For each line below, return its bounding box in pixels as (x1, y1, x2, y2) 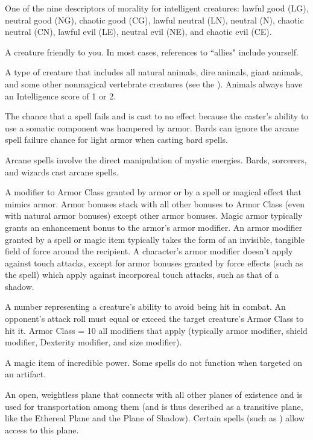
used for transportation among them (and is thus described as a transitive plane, (5, 400, 303, 412)
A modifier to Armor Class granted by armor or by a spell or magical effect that (5, 186, 302, 198)
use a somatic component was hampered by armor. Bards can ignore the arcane (5, 121, 299, 134)
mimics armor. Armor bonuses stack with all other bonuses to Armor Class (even (5, 197, 305, 210)
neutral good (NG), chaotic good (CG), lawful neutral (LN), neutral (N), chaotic (5, 13, 304, 26)
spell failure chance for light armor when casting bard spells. (5, 133, 228, 146)
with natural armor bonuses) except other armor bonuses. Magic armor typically (5, 209, 303, 222)
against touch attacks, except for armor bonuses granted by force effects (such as (5, 256, 303, 269)
